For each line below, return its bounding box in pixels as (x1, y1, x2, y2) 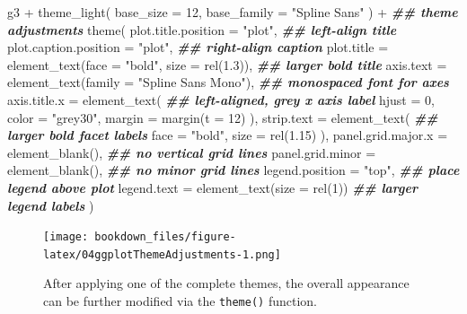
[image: (43, 231, 89, 244)
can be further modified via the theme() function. (43, 292, 317, 310)
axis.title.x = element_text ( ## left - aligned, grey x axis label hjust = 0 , (7, 90, 435, 109)
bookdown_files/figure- (94, 231, 236, 244)
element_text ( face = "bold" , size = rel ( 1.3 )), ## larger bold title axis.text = (7, 55, 447, 74)
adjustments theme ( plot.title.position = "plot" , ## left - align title (7, 20, 397, 39)
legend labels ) (7, 196, 94, 214)
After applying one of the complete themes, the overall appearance (43, 274, 410, 292)
